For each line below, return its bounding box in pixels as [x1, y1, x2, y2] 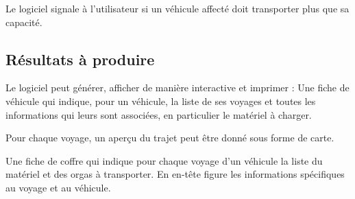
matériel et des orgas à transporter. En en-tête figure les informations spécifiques [5, 167, 345, 181]
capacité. [5, 14, 42, 29]
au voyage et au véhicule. [5, 180, 111, 194]
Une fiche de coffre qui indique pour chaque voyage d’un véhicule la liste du [5, 153, 323, 167]
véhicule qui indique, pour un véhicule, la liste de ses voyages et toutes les [5, 93, 316, 108]
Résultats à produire [5, 48, 155, 69]
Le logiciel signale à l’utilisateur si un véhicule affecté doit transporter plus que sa [5, 1, 350, 15]
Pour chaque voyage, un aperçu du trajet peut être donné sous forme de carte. [5, 130, 334, 145]
